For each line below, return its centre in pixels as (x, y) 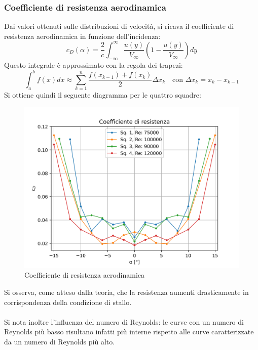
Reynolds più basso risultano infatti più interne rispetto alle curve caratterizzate (129, 332)
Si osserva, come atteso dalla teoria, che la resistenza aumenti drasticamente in (126, 292)
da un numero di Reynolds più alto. (60, 341)
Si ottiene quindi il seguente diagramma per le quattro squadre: (103, 95)
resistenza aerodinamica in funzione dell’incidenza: (82, 36)
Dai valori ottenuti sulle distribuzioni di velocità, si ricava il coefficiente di (119, 26)
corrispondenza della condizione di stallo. (68, 302)
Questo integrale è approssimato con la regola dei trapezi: (94, 64)
